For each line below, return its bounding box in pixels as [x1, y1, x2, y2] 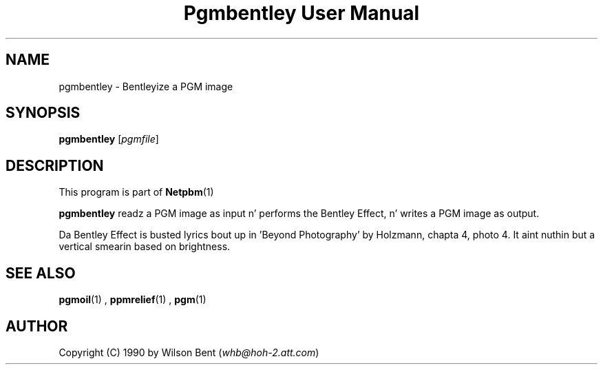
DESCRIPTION [6, 156, 104, 174]
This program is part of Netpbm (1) [59, 186, 214, 198]
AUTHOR [6, 317, 68, 335]
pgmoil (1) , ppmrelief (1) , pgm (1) [59, 294, 207, 306]
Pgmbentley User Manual [183, 1, 420, 25]
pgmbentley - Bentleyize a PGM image [59, 80, 233, 92]
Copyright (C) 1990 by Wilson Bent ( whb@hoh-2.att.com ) [59, 346, 319, 358]
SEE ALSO [6, 264, 76, 282]
